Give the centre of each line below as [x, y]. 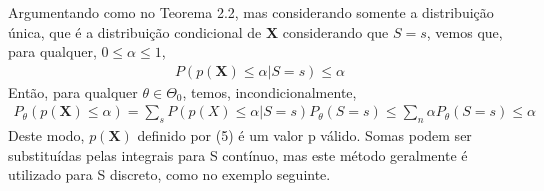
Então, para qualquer [73, 91]
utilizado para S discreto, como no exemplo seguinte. [169, 174]
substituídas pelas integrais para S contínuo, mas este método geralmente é [238, 154]
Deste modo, [46, 135]
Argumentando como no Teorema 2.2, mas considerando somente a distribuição [251, 12]
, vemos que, [464, 31]
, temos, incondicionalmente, [269, 91]
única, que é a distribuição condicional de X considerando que [198, 31]
